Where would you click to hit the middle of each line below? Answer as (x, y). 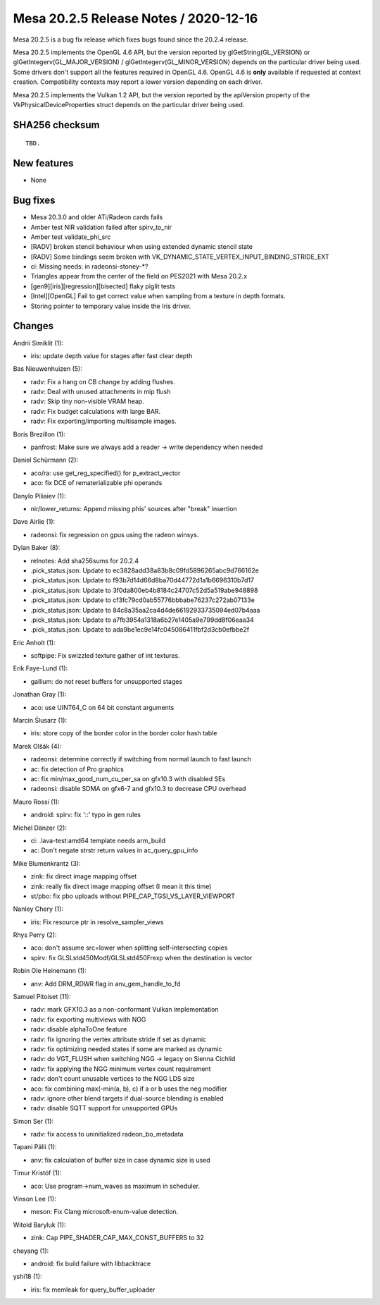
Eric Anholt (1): (34, 642)
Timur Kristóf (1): (37, 1173)
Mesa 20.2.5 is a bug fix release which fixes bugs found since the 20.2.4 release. (131, 39)
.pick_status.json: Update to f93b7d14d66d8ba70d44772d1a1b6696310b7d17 (142, 580)
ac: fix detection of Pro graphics (77, 769)
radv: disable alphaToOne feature (79, 1029)
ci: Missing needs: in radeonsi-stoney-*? (89, 266)
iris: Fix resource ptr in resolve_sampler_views (97, 922)
